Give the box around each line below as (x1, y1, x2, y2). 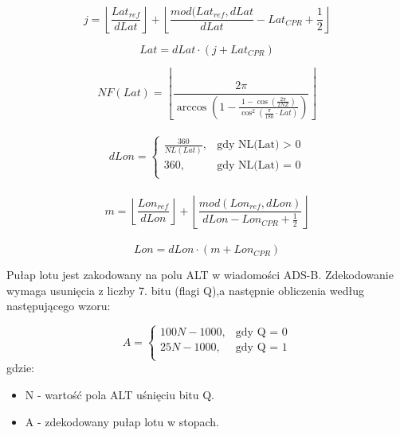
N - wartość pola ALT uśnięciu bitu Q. (25, 386, 215, 403)
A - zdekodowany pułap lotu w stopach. (25, 413, 219, 429)
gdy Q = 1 (235, 342, 288, 354)
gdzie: (6, 359, 34, 376)
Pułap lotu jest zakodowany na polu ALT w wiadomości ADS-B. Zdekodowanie (6, 266, 394, 283)
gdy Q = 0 (235, 327, 288, 339)
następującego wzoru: (6, 297, 111, 314)
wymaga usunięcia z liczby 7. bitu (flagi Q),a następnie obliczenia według (6, 282, 364, 298)
